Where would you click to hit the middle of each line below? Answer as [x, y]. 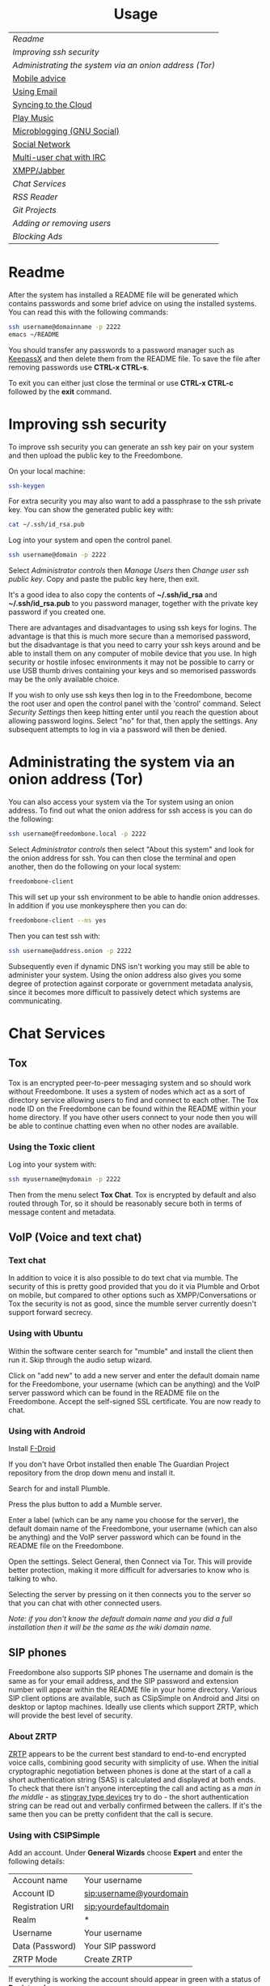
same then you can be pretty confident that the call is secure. [111, 1814]
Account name [40, 1881]
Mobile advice [39, 78]
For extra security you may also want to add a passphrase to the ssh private [135, 501]
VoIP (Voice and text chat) [75, 1238]
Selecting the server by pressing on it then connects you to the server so [130, 1595]
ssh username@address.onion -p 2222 [70, 950]
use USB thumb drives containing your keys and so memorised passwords [132, 671]
